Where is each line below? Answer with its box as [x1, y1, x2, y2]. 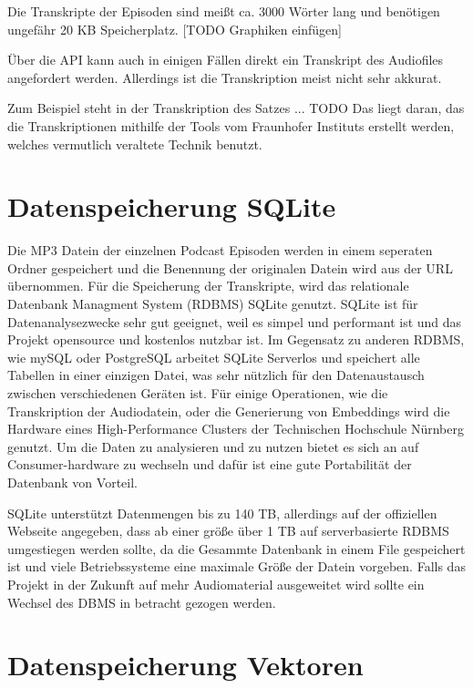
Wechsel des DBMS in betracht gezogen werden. [7, 592, 276, 611]
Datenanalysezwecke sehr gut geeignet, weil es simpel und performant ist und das [7, 312, 462, 331]
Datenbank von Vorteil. [7, 473, 138, 491]
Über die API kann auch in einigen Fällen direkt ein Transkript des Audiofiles [7, 50, 444, 69]
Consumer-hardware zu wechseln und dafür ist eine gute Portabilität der [7, 455, 412, 474]
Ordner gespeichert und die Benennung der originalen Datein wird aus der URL [7, 258, 453, 277]
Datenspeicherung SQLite [7, 188, 336, 225]
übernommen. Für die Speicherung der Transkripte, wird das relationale [7, 276, 409, 295]
